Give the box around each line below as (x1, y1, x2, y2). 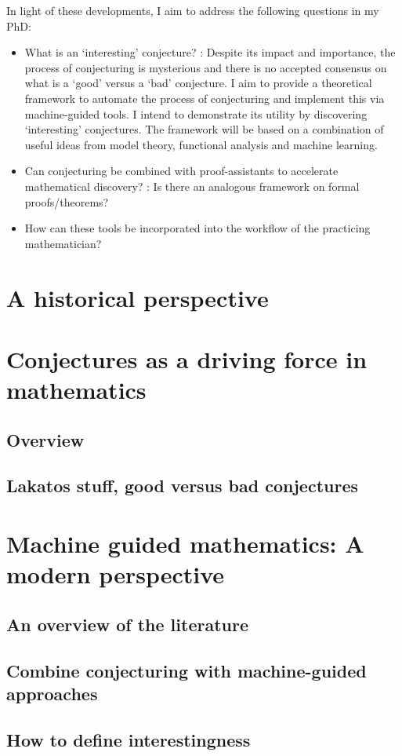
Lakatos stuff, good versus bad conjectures (6, 473, 358, 498)
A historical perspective (6, 281, 269, 313)
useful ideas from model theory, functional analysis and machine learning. (24, 136, 378, 152)
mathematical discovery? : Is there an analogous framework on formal (24, 177, 360, 194)
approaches (6, 681, 98, 705)
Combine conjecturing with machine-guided (6, 658, 367, 682)
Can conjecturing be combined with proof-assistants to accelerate (24, 163, 339, 179)
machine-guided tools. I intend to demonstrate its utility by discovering (24, 105, 368, 122)
